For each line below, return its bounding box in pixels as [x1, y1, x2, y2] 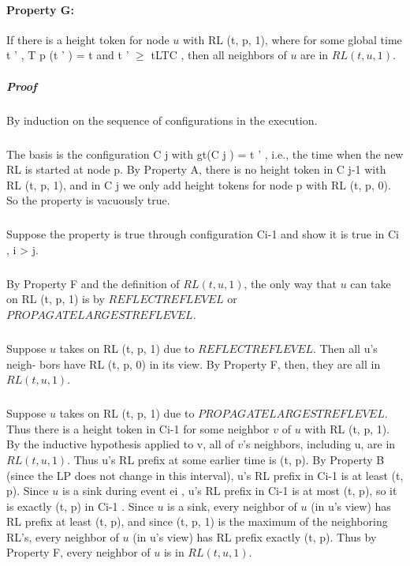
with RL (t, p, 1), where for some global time [183, 31, 402, 47]
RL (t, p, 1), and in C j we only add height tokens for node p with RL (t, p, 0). [6, 176, 391, 193]
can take [350, 275, 391, 291]
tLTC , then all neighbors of [151, 47, 287, 63]
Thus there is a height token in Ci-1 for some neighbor [6, 420, 270, 437]
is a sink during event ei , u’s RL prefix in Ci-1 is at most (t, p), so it [62, 482, 397, 499]
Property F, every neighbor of [6, 544, 151, 560]
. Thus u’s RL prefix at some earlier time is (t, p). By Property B [67, 451, 385, 467]
